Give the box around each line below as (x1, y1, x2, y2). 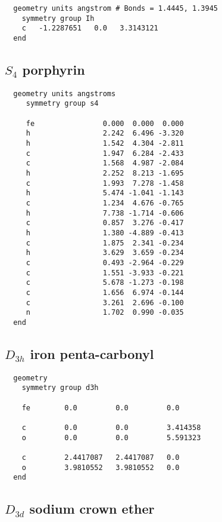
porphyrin (22, 60, 85, 79)
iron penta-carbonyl (30, 344, 154, 363)
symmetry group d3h (21, 383, 99, 392)
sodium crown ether (29, 499, 155, 518)
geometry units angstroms (13, 89, 116, 98)
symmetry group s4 (26, 99, 99, 108)
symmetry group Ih (21, 14, 95, 23)
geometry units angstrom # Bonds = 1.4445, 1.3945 (13, 4, 218, 13)
